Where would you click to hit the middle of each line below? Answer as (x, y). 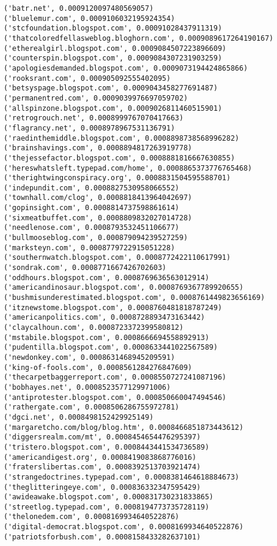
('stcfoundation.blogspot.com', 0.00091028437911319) (113, 28)
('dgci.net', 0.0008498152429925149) (79, 417)
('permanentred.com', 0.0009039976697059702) (96, 98)
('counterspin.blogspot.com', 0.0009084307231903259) (113, 58)
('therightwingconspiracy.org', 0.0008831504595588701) (117, 178)
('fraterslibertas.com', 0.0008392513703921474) (102, 467)
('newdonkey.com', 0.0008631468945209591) (89, 357)
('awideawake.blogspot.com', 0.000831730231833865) (109, 497)
